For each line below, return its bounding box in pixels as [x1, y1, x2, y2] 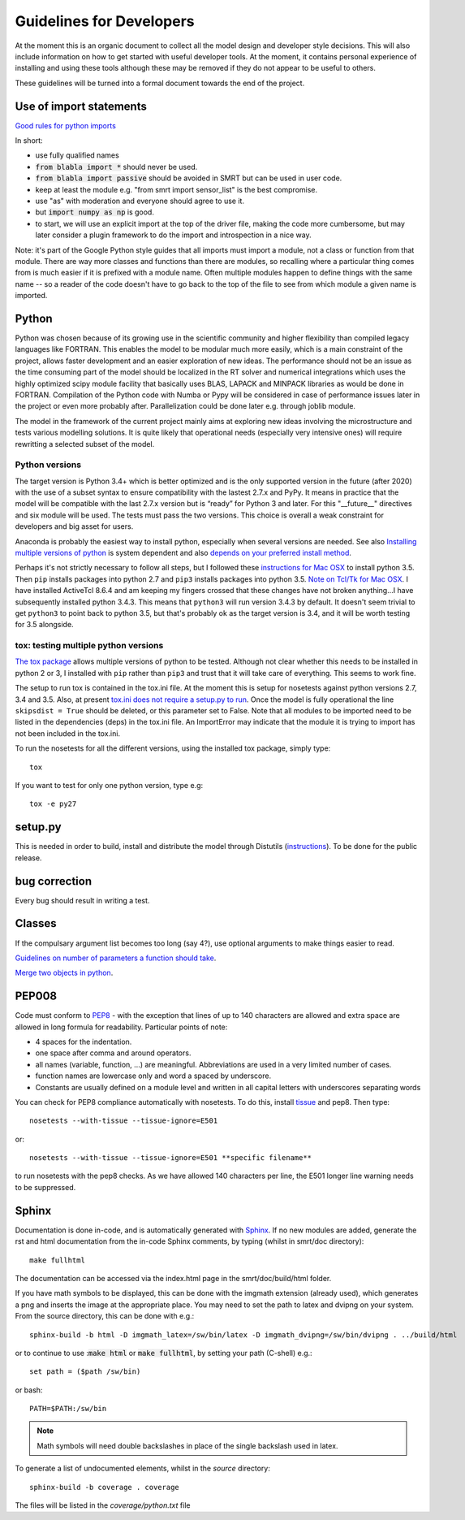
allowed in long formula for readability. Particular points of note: [15, 1022, 228, 1032]
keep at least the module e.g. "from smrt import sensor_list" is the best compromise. [35, 184, 318, 194]
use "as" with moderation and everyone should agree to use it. [35, 196, 245, 206]
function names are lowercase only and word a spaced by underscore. [35, 1071, 272, 1080]
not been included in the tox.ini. [15, 728, 121, 738]
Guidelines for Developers [15, 12, 195, 30]
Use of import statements [15, 99, 148, 113]
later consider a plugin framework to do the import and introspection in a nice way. [35, 230, 312, 240]
